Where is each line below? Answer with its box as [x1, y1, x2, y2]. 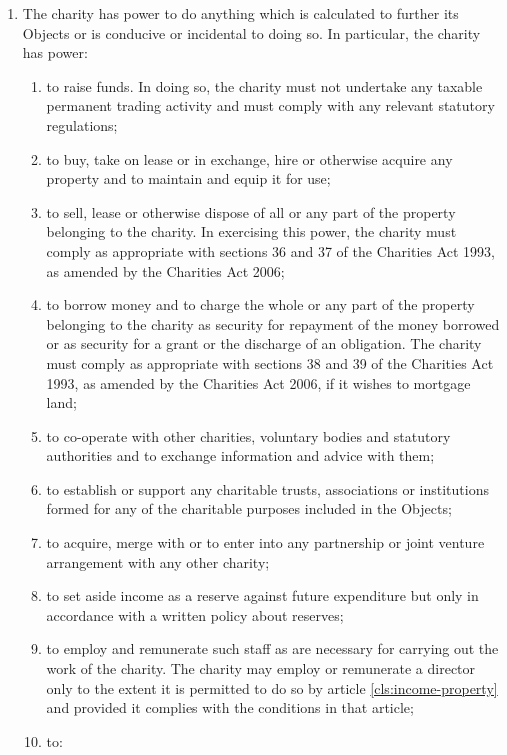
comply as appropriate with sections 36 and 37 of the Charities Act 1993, [46, 240, 495, 261]
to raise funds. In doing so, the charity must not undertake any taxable [46, 75, 483, 96]
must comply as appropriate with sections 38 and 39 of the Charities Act [46, 352, 494, 373]
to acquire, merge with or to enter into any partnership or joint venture [46, 532, 485, 553]
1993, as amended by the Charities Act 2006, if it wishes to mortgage [46, 372, 471, 393]
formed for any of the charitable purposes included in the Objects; [46, 498, 452, 519]
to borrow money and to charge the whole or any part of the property [46, 294, 475, 315]
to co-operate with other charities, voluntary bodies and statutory [46, 425, 451, 446]
